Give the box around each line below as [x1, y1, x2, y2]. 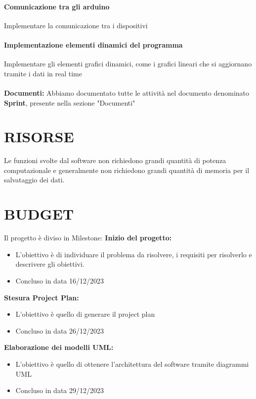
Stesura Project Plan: [4, 292, 79, 302]
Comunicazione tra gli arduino [4, 1, 110, 11]
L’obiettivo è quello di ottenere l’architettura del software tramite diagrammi [15, 358, 249, 369]
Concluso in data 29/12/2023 [15, 385, 104, 396]
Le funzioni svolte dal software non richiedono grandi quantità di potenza [4, 155, 226, 166]
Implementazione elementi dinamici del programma [4, 39, 183, 50]
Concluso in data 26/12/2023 [15, 325, 104, 336]
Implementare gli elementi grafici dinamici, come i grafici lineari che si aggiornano [4, 58, 252, 69]
